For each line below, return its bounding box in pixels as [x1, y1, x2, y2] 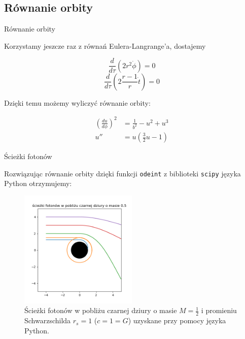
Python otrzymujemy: [4, 178, 72, 189]
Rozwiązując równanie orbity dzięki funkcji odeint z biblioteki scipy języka [4, 168, 241, 178]
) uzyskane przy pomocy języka [128, 315, 226, 326]
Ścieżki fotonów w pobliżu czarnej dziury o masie [24, 305, 177, 316]
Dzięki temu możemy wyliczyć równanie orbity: [4, 97, 151, 108]
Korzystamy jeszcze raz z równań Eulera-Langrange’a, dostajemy [4, 40, 206, 51]
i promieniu [201, 305, 237, 316]
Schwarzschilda [24, 315, 71, 326]
